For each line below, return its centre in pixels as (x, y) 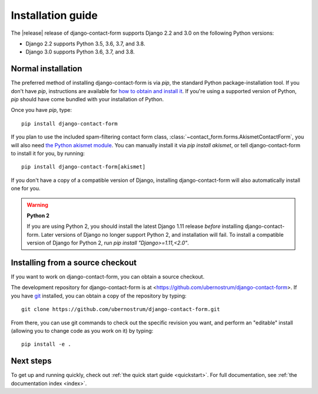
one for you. (26, 188)
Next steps (31, 361)
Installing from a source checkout (74, 262)
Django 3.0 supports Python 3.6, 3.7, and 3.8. (80, 52)
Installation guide (54, 15)
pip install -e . (46, 344)
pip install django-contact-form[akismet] (84, 167)
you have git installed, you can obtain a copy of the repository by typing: (99, 296)
